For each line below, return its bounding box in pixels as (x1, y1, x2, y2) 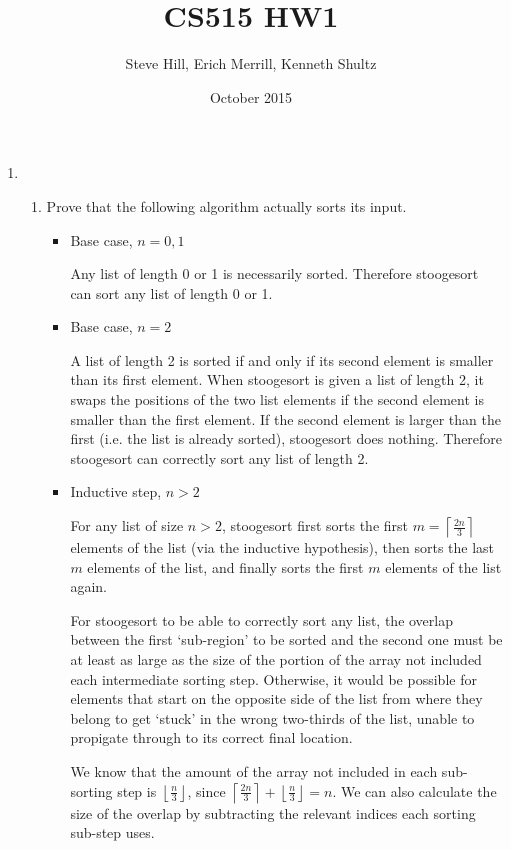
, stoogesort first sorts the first (221, 515, 408, 536)
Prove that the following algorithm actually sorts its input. (46, 195, 407, 216)
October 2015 (209, 86, 293, 107)
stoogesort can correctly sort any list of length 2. (70, 447, 369, 468)
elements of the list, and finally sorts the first (87, 556, 364, 577)
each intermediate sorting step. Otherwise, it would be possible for (70, 668, 477, 689)
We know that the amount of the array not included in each (70, 760, 438, 781)
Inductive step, (70, 481, 162, 502)
